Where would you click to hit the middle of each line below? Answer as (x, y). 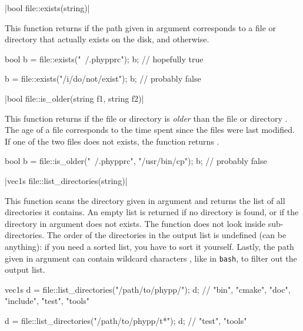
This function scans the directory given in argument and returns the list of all (145, 200)
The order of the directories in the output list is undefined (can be (167, 235)
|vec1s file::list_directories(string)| (66, 180)
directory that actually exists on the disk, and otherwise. (107, 39)
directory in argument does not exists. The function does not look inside (135, 223)
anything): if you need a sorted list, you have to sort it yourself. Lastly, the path (149, 246)
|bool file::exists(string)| (47, 8)
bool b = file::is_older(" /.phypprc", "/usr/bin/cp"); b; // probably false (136, 161)
